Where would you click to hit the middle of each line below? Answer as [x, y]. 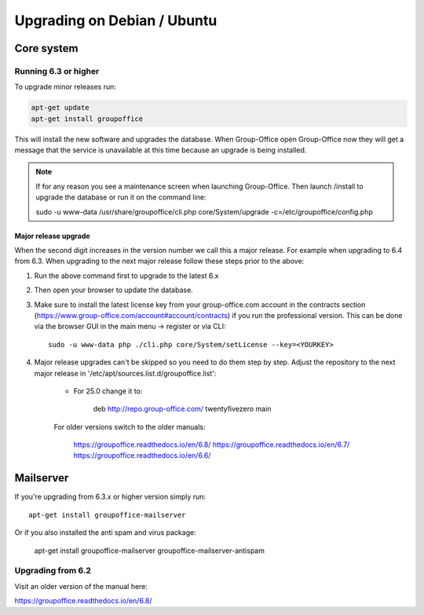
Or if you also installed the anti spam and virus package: [105, 533]
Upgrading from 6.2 [53, 571]
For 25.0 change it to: [108, 391]
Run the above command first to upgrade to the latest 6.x [126, 276]
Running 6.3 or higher [57, 71]
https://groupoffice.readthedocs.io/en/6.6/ [142, 456]
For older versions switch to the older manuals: [130, 426]
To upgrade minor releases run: [66, 87]
